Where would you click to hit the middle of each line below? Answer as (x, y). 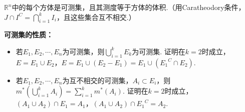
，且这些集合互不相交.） (96, 17)
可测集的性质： (29, 35)
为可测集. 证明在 (159, 51)
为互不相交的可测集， (97, 80)
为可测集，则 (83, 51)
